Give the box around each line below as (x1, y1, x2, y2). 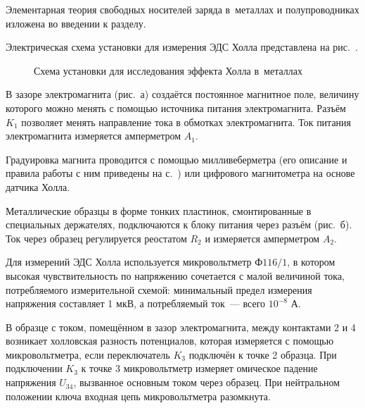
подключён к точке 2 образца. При (188, 347, 337, 361)
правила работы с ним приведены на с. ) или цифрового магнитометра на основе (6, 166, 355, 180)
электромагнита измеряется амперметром (6, 128, 181, 143)
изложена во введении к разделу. (6, 16, 146, 30)
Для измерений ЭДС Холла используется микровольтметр (6, 254, 252, 269)
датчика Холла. (6, 179, 70, 194)
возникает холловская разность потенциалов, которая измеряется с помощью (6, 333, 334, 348)
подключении (6, 361, 63, 376)
